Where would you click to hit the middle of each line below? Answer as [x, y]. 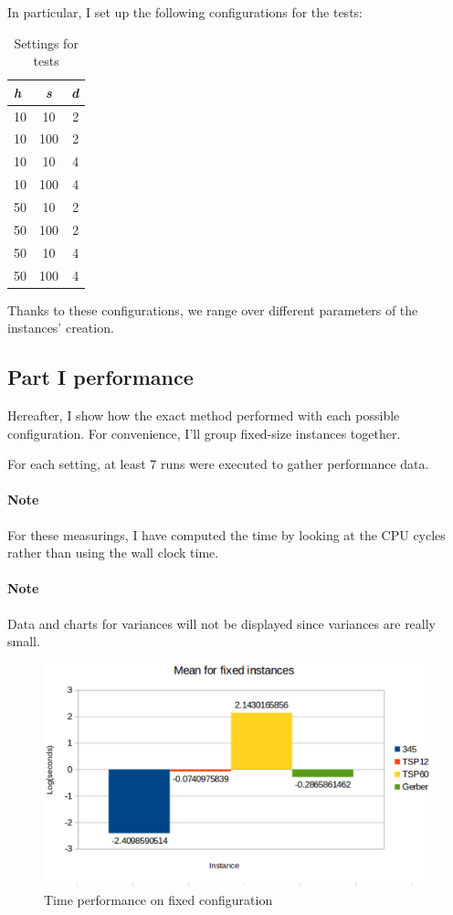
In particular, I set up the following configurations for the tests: [185, 12]
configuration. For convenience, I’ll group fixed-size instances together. [204, 433]
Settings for [46, 43]
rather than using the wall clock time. [113, 553]
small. [24, 641]
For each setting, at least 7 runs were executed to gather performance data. [218, 464]
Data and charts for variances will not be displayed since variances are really [222, 623]
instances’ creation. [61, 328]
